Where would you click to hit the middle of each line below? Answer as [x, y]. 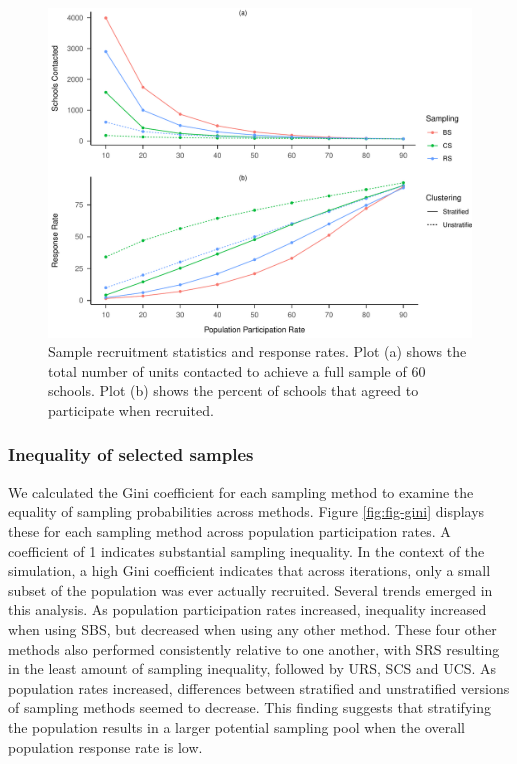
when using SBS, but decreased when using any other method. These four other [252, 628]
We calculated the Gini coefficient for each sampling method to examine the [241, 491]
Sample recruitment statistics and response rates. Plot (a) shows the [257, 351]
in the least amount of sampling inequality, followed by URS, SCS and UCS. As [252, 668]
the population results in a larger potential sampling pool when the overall [236, 726]
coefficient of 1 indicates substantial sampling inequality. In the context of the [246, 550]
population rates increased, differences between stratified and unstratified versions [259, 687]
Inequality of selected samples [131, 454]
